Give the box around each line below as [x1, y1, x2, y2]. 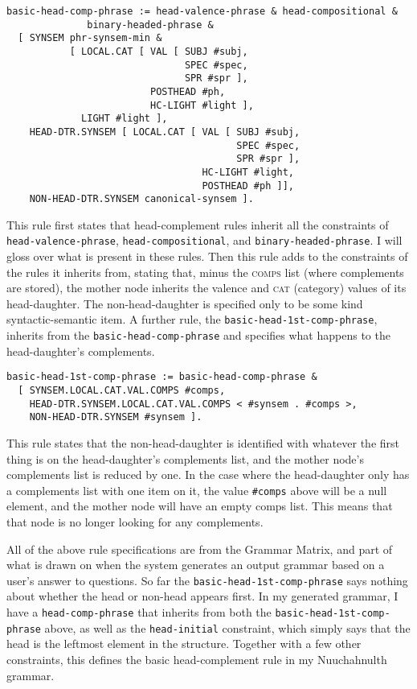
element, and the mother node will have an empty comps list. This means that [6, 497, 393, 514]
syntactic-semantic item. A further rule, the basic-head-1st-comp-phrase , [6, 311, 378, 328]
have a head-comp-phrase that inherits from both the [6, 604, 272, 621]
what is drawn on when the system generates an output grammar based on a [6, 556, 385, 573]
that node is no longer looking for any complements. [6, 514, 264, 530]
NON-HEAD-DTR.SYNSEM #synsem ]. [29, 411, 202, 423]
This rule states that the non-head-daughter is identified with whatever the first [6, 435, 399, 451]
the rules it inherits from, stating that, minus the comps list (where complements [6, 263, 404, 280]
